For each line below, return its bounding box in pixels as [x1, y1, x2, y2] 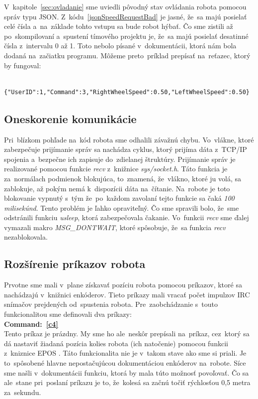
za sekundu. [4, 387, 41, 397]
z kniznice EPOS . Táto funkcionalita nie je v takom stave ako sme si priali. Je [4, 348, 247, 358]
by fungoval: [4, 60, 41, 70]
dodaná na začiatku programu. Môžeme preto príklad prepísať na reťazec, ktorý [4, 50, 251, 60]
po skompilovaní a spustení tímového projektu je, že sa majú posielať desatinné [4, 30, 249, 41]
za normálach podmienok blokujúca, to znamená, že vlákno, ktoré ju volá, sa [4, 173, 241, 183]
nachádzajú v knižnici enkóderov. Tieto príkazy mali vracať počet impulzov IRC [4, 289, 250, 299]
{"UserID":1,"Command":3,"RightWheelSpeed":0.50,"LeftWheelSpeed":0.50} [4, 88, 250, 96]
